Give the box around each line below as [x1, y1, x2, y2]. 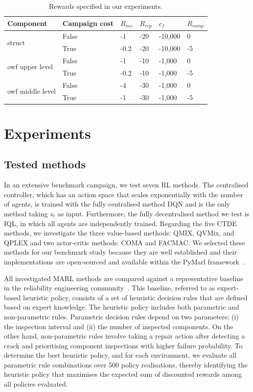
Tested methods [4, 157, 86, 172]
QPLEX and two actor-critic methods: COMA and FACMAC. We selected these [4, 237, 245, 247]
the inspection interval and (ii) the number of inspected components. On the [4, 321, 233, 331]
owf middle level [7, 86, 56, 96]
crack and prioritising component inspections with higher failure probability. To [4, 340, 243, 350]
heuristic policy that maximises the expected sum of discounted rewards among [4, 369, 242, 379]
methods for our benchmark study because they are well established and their [4, 247, 237, 257]
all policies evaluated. [4, 379, 68, 389]
